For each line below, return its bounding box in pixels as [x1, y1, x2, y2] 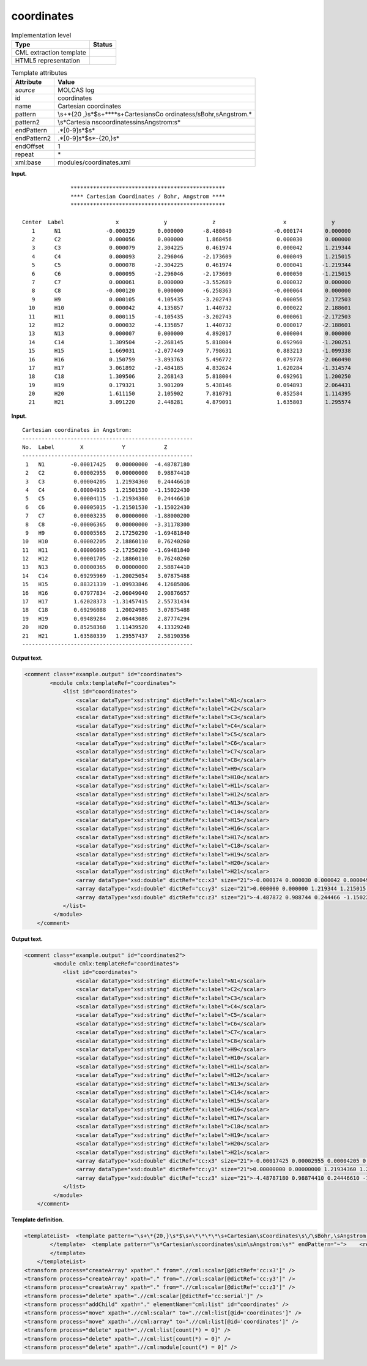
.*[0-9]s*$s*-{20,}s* [57, 134, 120, 143]
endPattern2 [15, 134, 51, 143]
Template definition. [11, 1216, 64, 1223]
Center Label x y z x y [22, 219, 335, 226]
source [15, 86, 35, 94]
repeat [15, 150, 34, 159]
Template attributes [11, 69, 67, 77]
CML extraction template [15, 48, 86, 56]
